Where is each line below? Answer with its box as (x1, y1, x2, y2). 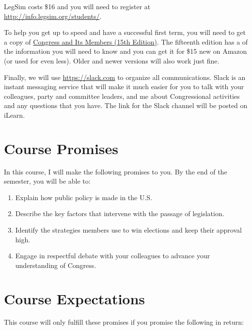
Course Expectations (4, 288, 145, 308)
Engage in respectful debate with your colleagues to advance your (15, 251, 210, 261)
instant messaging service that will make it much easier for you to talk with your (4, 81, 244, 92)
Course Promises (4, 138, 119, 158)
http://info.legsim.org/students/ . (4, 11, 102, 21)
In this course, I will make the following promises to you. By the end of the (4, 166, 227, 176)
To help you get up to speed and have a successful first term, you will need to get (4, 27, 246, 37)
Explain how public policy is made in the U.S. (15, 192, 153, 202)
